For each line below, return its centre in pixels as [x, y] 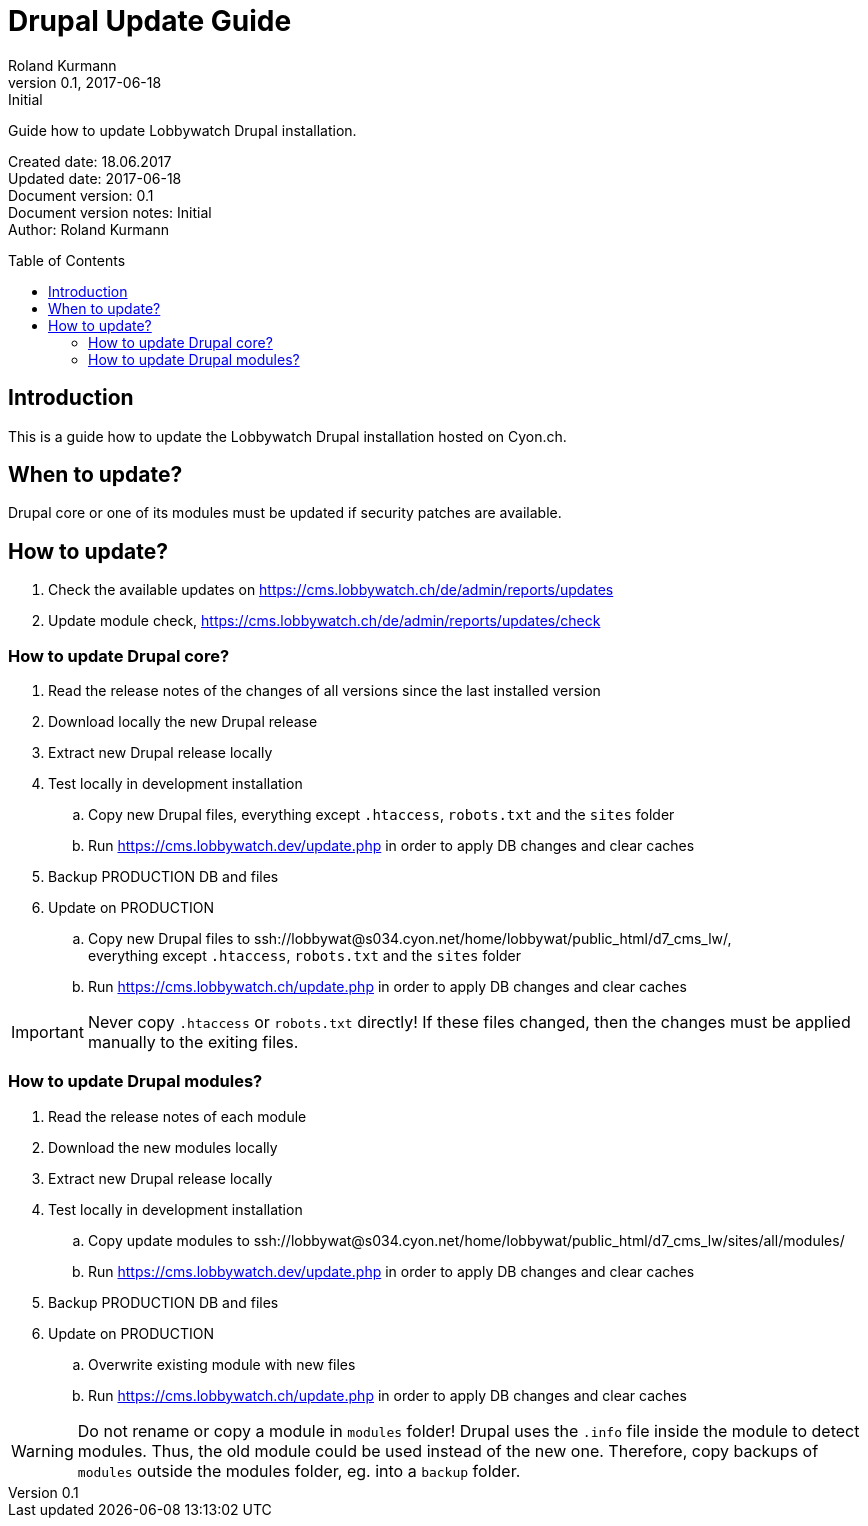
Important [47, 1032]
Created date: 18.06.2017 [90, 161]
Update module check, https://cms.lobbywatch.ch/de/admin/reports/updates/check [324, 621]
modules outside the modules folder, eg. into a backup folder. [299, 1470]
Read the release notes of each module [177, 1116]
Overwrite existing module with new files [222, 1364]
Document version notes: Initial [110, 212]
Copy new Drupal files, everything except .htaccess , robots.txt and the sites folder [381, 815]
